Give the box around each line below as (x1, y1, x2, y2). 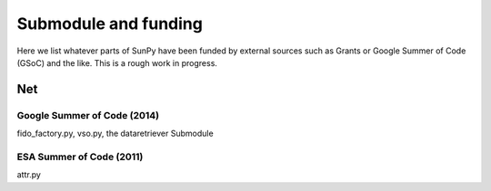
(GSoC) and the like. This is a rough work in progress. (16, 57, 218, 68)
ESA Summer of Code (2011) (16, 150, 144, 163)
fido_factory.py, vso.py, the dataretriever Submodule (16, 128, 214, 139)
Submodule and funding (16, 14, 204, 33)
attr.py (16, 169, 41, 180)
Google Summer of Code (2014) (16, 109, 160, 121)
